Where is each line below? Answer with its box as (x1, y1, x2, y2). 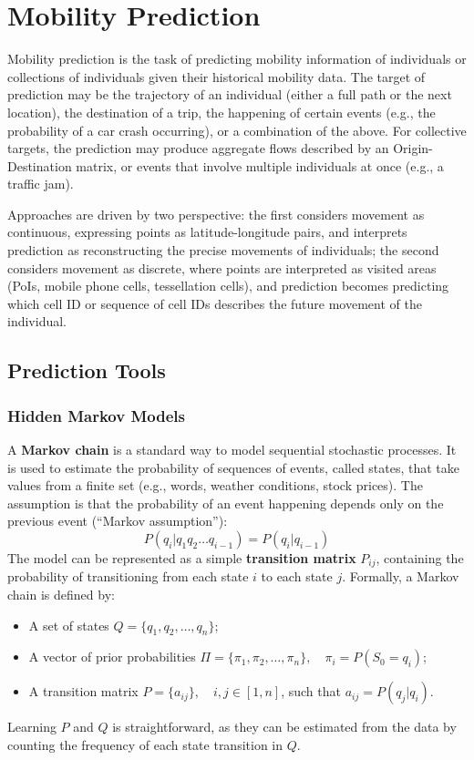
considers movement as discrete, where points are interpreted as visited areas (7, 258, 437, 277)
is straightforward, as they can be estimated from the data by (112, 717, 457, 736)
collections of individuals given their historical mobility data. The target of (7, 67, 426, 86)
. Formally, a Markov (342, 567, 459, 586)
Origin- (393, 139, 433, 158)
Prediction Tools (7, 356, 166, 385)
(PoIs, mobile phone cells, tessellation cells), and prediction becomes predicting (7, 276, 449, 295)
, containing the (376, 549, 464, 567)
